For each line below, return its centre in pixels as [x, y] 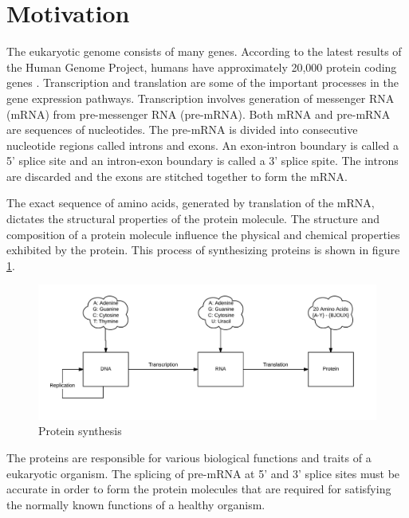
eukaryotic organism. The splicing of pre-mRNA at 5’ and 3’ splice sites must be [203, 473]
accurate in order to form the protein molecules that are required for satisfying [199, 489]
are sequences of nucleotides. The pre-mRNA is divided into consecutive [182, 129]
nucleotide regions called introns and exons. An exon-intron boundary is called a [203, 145]
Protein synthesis [80, 431]
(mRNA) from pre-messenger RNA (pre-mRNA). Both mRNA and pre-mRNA [199, 114]
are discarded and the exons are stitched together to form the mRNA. [177, 176]
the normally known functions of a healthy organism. [136, 504]
